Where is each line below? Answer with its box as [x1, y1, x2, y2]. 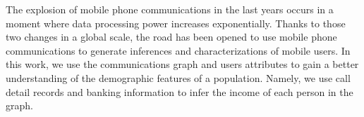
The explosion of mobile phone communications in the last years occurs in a [6, 2, 334, 16]
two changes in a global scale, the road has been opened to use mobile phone [6, 29, 337, 44]
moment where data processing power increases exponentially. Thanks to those [6, 15, 346, 30]
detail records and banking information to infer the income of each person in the [6, 84, 353, 99]
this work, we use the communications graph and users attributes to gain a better [6, 57, 359, 71]
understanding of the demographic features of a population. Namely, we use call [6, 70, 351, 85]
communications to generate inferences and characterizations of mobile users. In [6, 43, 351, 57]
